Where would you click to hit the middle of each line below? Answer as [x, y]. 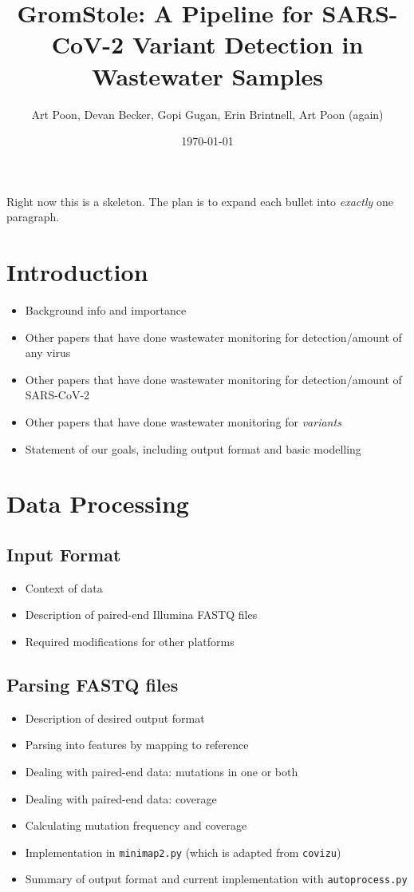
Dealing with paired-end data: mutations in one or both [162, 771]
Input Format [64, 554]
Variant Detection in [248, 44]
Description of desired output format [115, 718]
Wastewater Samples [207, 75]
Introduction [77, 272]
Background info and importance [106, 310]
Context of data [64, 587]
